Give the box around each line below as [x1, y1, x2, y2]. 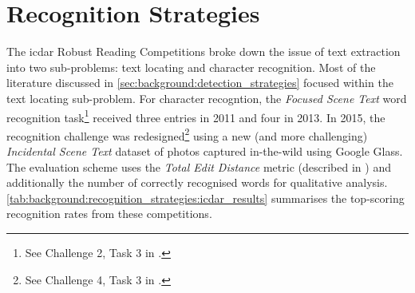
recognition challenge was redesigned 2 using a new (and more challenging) [6, 125, 368, 144]
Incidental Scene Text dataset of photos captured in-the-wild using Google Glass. [6, 143, 403, 159]
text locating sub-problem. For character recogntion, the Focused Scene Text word [6, 89, 407, 106]
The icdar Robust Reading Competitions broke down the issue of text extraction [6, 43, 401, 60]
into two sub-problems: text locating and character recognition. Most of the [6, 58, 376, 75]
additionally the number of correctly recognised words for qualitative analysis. [6, 174, 388, 191]
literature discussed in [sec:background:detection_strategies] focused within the [6, 74, 393, 91]
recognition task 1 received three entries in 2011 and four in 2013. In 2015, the [6, 106, 385, 125]
